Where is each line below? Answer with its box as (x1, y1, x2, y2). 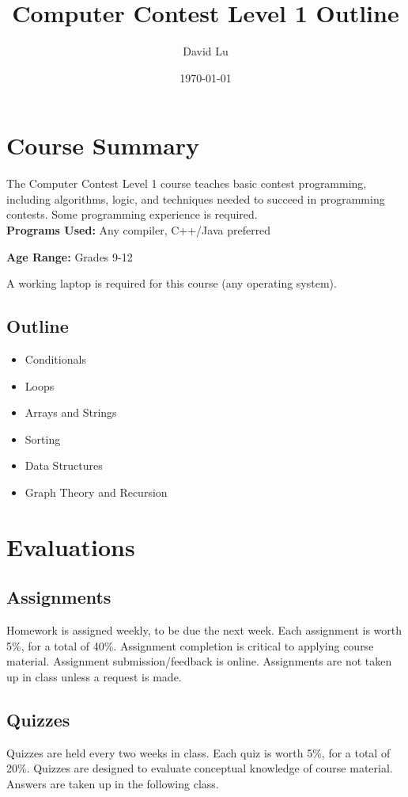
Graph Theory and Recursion (25, 483, 168, 500)
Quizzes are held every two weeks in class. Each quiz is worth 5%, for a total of (6, 744, 391, 761)
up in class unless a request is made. (6, 668, 182, 685)
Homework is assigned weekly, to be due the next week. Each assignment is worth (6, 622, 402, 639)
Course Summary (6, 129, 200, 162)
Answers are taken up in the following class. (6, 775, 219, 791)
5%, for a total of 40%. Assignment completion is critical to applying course (6, 637, 374, 654)
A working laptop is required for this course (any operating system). (6, 275, 337, 292)
